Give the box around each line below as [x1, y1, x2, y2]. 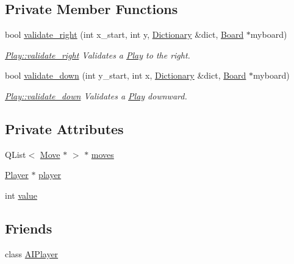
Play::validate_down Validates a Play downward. [5, 89, 187, 102]
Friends [5, 218, 52, 237]
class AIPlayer [5, 247, 59, 260]
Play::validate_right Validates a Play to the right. [5, 48, 190, 61]
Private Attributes [5, 119, 124, 138]
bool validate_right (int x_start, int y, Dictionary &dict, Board [5, 28, 244, 41]
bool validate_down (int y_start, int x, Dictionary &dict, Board [5, 69, 246, 82]
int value [5, 188, 37, 201]
